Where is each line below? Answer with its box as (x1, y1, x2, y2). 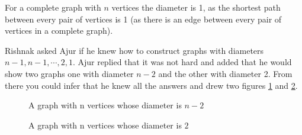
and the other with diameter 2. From (158, 67, 293, 79)
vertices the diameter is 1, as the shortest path (111, 1, 281, 13)
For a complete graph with (5, 1, 101, 13)
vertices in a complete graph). (5, 24, 113, 37)
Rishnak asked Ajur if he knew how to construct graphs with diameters (5, 44, 264, 56)
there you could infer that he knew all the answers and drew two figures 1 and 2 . (5, 79, 298, 91)
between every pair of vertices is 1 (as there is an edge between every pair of (5, 12, 282, 25)
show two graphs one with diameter (5, 67, 134, 79)
